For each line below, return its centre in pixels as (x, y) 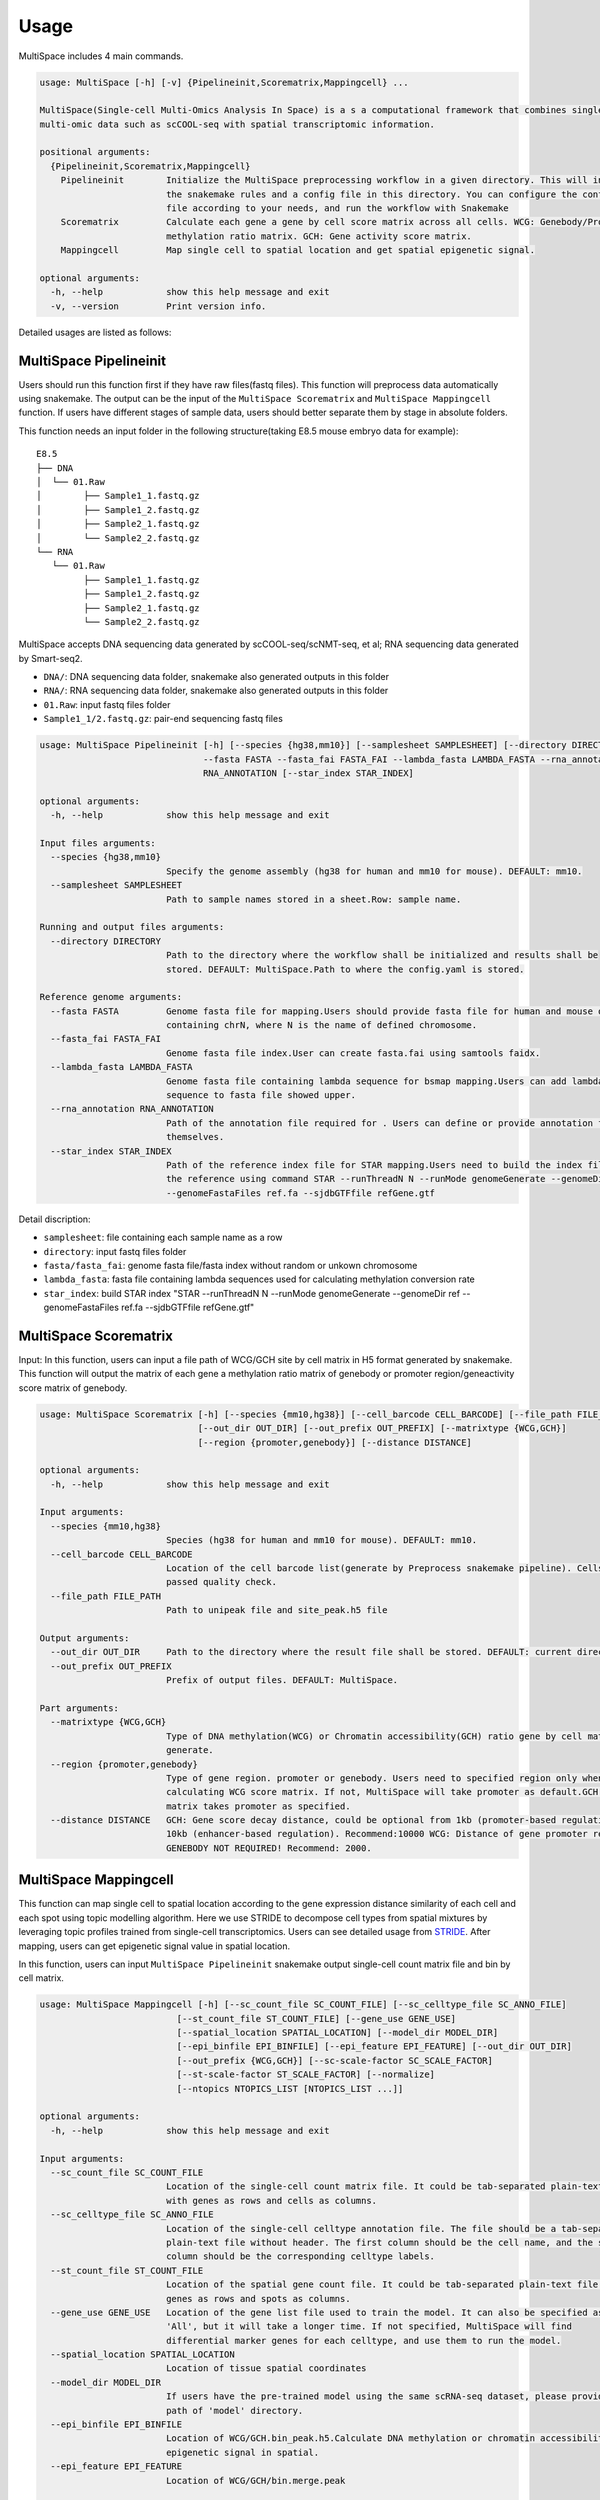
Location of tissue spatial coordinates (266, 2368)
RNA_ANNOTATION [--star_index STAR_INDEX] (308, 773)
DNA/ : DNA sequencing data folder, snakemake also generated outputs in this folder (216, 677)
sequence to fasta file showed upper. (261, 1095)
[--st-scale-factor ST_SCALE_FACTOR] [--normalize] (305, 2074)
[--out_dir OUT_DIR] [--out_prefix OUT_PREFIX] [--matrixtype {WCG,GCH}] (382, 1428)
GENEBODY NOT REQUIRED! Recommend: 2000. (268, 1848)
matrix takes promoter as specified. (258, 1806)
